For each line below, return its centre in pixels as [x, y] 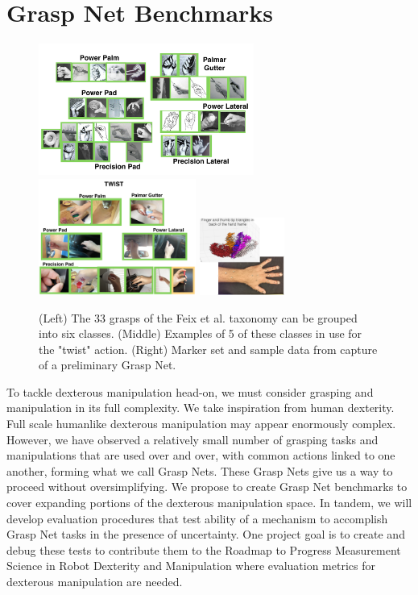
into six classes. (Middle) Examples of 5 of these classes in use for [201, 333]
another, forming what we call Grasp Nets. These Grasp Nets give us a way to [200, 470]
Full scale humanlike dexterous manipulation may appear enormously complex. [201, 424]
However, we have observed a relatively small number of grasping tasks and [192, 439]
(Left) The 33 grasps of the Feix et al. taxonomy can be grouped [198, 317]
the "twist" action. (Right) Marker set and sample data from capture [208, 349]
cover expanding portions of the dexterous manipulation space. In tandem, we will [209, 503]
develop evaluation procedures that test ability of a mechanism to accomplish [197, 518]
